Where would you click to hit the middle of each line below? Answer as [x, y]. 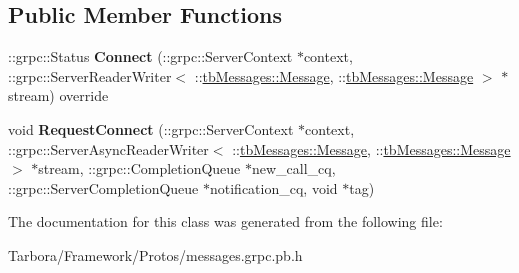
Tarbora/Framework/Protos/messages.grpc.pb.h [155, 254]
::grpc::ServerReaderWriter [90, 75]
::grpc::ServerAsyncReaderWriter [108, 148]
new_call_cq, [294, 168]
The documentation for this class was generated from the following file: [225, 221]
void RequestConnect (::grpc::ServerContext [151, 128]
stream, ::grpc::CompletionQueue [139, 168]
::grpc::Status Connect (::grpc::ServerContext [150, 56]
